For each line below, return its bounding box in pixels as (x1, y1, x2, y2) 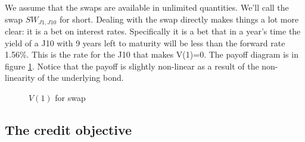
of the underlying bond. (38, 71, 124, 84)
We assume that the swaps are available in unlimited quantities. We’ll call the (5, 1, 289, 13)
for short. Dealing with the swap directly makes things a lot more (59, 12, 299, 25)
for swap (55, 91, 86, 104)
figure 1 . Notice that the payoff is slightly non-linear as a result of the (5, 59, 259, 72)
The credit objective (5, 121, 132, 138)
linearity (5, 71, 35, 84)
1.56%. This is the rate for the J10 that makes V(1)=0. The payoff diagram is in (5, 48, 298, 61)
